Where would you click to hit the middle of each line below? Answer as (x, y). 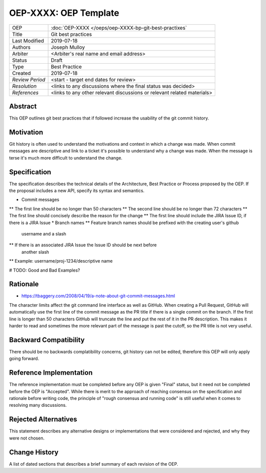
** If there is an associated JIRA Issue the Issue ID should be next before (83, 245)
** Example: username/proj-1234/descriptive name (61, 261)
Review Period (29, 79)
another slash (35, 252)
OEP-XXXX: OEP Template (64, 13)
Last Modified (28, 40)
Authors (21, 47)
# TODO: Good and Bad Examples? (45, 270)
